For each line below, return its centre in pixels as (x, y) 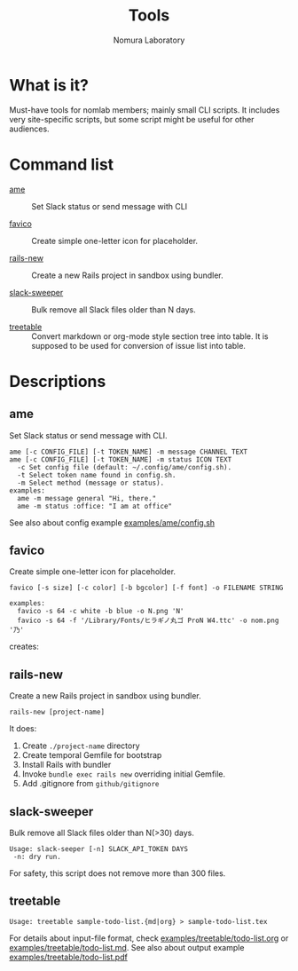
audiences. (30, 129)
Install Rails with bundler (67, 765)
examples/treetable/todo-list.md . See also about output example (127, 947)
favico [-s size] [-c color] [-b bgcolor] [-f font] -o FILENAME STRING (146, 588)
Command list (62, 164)
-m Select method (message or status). (91, 483)
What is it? (49, 85)
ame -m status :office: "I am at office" (95, 506)
